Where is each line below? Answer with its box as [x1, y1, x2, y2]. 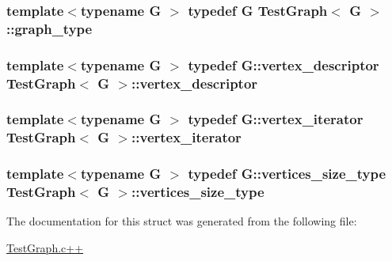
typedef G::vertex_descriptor [188, 55, 379, 74]
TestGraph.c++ [6, 240, 84, 256]
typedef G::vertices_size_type [188, 164, 386, 183]
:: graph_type [6, 18, 93, 38]
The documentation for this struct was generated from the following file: [6, 213, 357, 229]
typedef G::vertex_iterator [188, 109, 363, 129]
